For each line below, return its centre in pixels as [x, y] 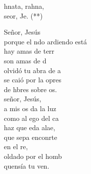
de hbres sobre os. [30, 89]
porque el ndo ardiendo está [45, 41]
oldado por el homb [33, 156]
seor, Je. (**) [23, 15]
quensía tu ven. [27, 165]
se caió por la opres [33, 80]
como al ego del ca [31, 118]
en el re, [16, 146]
